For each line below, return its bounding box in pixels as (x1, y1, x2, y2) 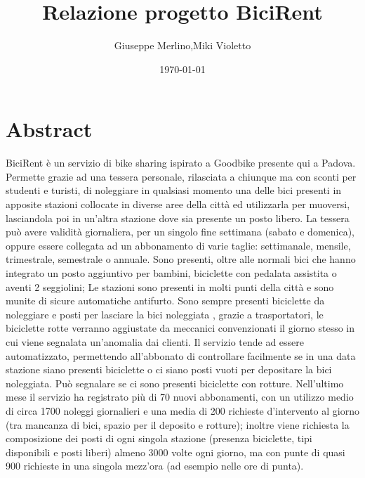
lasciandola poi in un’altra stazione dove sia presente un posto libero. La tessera (6, 210, 350, 225)
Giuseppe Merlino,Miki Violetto (114, 38, 251, 53)
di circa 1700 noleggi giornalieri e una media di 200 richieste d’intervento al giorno (6, 403, 359, 418)
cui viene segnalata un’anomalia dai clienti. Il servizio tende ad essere (6, 334, 305, 349)
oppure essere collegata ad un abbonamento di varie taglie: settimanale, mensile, (6, 238, 351, 252)
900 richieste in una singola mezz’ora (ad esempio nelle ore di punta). (6, 458, 304, 473)
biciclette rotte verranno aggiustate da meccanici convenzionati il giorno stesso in (6, 321, 355, 335)
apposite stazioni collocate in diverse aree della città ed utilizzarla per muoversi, (6, 197, 350, 212)
